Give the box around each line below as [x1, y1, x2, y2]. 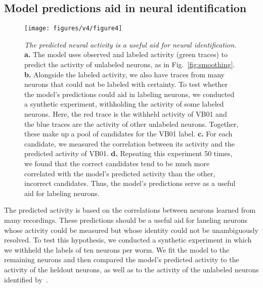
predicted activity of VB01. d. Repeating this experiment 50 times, [24, 148, 233, 159]
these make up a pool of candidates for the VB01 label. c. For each [24, 128, 233, 139]
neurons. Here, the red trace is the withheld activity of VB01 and [24, 109, 227, 119]
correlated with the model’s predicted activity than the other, [24, 168, 215, 178]
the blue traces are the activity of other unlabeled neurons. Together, [24, 118, 239, 129]
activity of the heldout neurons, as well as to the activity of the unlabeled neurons [4, 264, 259, 274]
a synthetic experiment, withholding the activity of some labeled [24, 99, 224, 109]
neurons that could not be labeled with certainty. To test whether [24, 79, 228, 89]
